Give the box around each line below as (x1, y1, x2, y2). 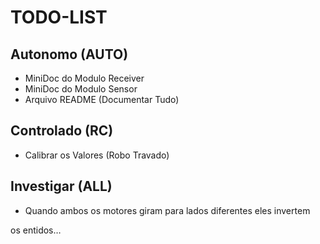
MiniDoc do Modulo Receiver (24, 72, 145, 84)
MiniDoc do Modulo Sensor (24, 83, 138, 95)
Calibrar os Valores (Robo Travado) (24, 149, 170, 161)
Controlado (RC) (10, 122, 114, 140)
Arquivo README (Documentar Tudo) (24, 94, 180, 105)
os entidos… (10, 224, 62, 236)
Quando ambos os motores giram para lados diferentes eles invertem (24, 204, 311, 216)
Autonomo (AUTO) (10, 46, 129, 63)
